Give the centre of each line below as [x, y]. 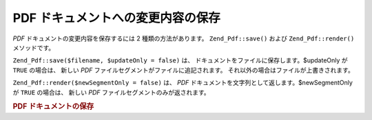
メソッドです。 [34, 47]
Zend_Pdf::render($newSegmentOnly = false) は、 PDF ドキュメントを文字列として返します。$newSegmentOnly [183, 83]
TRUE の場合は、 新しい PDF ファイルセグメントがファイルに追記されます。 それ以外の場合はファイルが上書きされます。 [183, 70]
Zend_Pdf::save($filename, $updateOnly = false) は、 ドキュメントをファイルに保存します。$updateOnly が [180, 60]
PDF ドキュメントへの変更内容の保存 [116, 18]
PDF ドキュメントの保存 [53, 106]
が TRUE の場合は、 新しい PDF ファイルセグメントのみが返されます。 [111, 92]
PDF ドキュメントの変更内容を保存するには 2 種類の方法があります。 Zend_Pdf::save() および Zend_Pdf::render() [184, 38]
